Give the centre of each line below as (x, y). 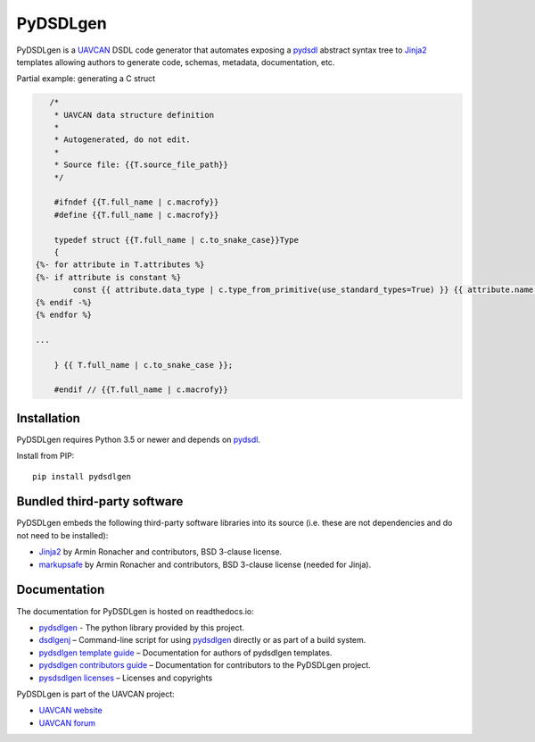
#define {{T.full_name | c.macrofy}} (136, 215)
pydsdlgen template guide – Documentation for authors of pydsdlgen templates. (185, 653)
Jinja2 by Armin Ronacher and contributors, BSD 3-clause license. (160, 552)
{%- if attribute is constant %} (108, 277)
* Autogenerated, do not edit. (122, 140)
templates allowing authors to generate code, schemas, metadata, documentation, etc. (176, 62)
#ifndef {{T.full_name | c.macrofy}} (136, 202)
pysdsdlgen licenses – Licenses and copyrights (126, 678)
